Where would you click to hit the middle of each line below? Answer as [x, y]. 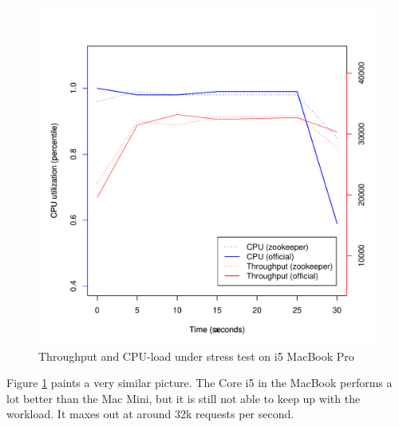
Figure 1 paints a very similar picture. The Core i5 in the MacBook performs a [199, 383]
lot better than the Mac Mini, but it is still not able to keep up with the [184, 398]
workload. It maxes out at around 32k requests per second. [150, 414]
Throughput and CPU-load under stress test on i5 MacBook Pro [196, 356]
